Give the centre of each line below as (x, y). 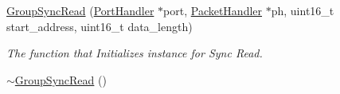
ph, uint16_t (303, 10)
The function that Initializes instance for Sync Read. (135, 53)
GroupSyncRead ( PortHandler (80, 10)
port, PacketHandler (213, 10)
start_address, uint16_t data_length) (100, 26)
